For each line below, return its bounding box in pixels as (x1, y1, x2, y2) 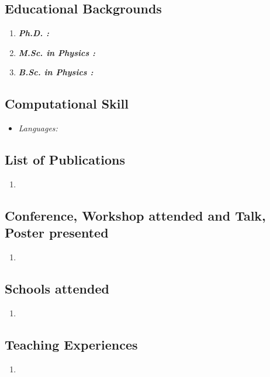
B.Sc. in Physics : (18, 66, 94, 78)
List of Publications (5, 151, 126, 169)
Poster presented (5, 224, 109, 242)
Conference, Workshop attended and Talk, (5, 206, 266, 224)
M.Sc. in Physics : (18, 46, 96, 58)
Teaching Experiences (5, 335, 138, 353)
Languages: (18, 122, 58, 134)
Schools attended (5, 280, 109, 298)
